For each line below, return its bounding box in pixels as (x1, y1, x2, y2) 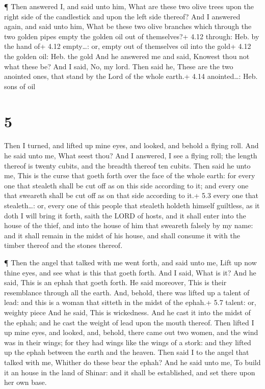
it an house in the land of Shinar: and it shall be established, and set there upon (4, 367, 255, 377)
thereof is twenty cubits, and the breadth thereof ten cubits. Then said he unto (4, 160, 251, 171)
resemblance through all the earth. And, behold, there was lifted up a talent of (4, 287, 250, 297)
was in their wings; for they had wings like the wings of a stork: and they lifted (4, 337, 251, 347)
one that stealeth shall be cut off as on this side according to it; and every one (4, 180, 249, 190)
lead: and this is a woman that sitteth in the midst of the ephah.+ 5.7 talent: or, (4, 297, 256, 308)
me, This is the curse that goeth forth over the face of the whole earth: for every (4, 170, 255, 181)
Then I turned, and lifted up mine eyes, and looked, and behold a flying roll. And (4, 140, 259, 151)
